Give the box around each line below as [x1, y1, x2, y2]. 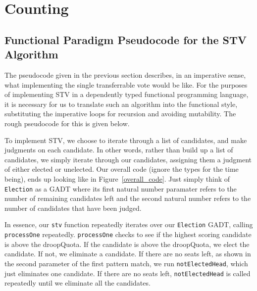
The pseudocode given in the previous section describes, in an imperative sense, [4, 69, 246, 80]
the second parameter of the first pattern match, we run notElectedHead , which [4, 258, 248, 268]
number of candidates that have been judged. [4, 202, 142, 213]
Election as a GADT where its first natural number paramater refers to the [4, 183, 237, 194]
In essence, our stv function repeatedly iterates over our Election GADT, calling [4, 219, 253, 230]
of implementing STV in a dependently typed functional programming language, [4, 89, 249, 99]
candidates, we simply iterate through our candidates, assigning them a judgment [4, 154, 252, 164]
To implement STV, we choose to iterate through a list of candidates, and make [4, 135, 247, 145]
